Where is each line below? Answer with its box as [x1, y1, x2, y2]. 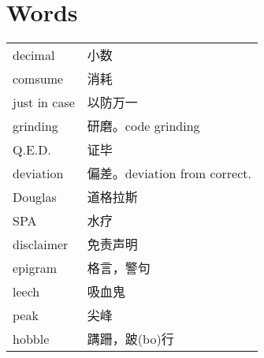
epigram [13, 258, 58, 277]
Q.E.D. [13, 140, 51, 158]
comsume [13, 69, 64, 88]
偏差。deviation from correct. [87, 164, 251, 183]
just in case [13, 92, 75, 111]
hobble [13, 329, 50, 348]
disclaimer [13, 234, 69, 253]
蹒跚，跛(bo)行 [87, 330, 174, 349]
